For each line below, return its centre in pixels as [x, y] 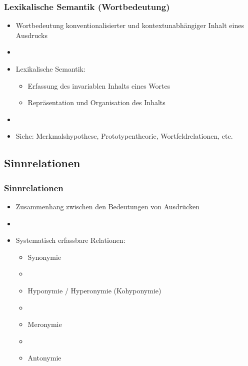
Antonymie [44, 358]
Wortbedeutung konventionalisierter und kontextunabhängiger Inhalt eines [130, 25]
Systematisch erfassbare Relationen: [70, 240]
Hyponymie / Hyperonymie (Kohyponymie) [94, 290]
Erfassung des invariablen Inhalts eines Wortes [99, 85]
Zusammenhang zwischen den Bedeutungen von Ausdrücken [107, 206]
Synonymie [44, 257]
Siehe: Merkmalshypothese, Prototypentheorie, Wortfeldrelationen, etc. [124, 136]
